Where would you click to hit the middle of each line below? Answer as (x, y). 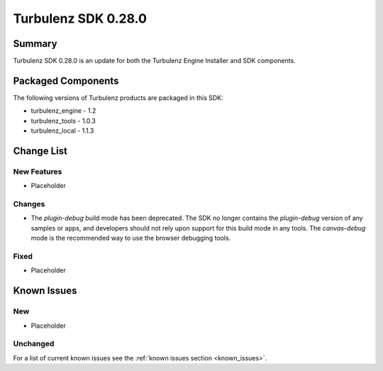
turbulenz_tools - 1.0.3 (63, 121)
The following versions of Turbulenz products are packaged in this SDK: (118, 98)
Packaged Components (66, 81)
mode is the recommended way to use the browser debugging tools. (131, 238)
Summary (35, 44)
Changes (29, 204)
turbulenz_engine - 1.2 (63, 111)
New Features (38, 172)
